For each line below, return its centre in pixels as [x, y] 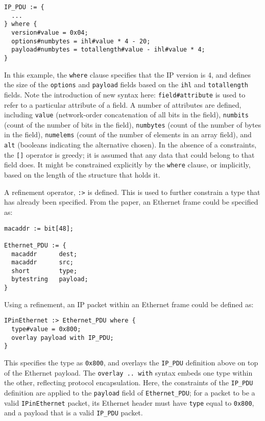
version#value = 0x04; [50, 32]
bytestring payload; [50, 279]
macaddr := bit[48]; [39, 228]
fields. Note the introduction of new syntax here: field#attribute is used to [125, 94]
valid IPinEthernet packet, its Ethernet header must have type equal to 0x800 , [129, 402]
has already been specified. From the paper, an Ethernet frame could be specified [131, 202]
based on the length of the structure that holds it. [82, 175]
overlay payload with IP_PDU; [63, 338]
